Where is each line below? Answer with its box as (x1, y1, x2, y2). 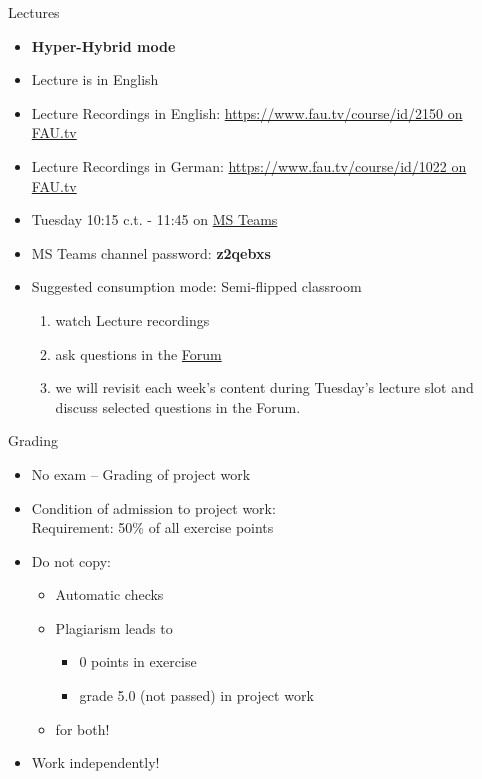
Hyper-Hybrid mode (31, 35, 176, 56)
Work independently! (31, 752, 160, 773)
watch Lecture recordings (55, 309, 210, 330)
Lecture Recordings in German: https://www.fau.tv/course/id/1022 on (31, 155, 467, 176)
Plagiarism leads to (55, 617, 173, 638)
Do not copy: (31, 550, 111, 571)
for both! (55, 718, 110, 739)
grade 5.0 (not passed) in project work (79, 685, 314, 706)
